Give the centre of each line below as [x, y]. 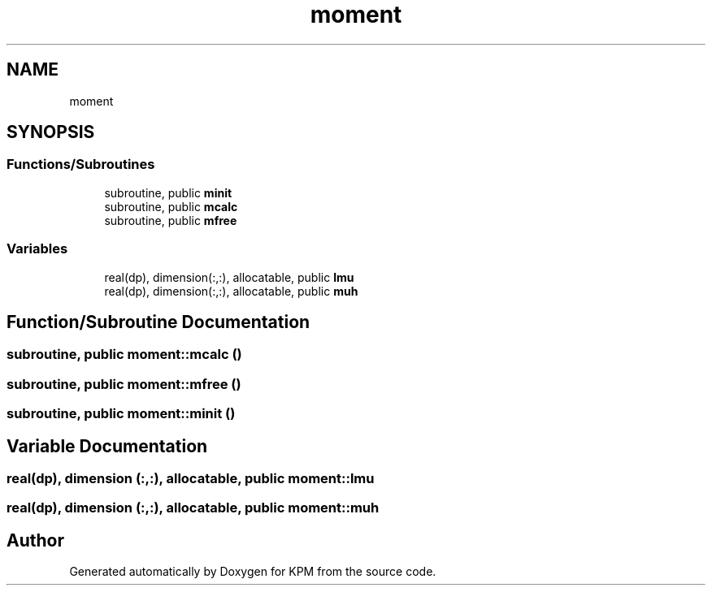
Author [35, 540]
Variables [37, 249]
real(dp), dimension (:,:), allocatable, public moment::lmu [191, 478]
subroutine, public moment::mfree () [124, 384]
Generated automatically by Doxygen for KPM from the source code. [253, 572]
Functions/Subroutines [81, 164]
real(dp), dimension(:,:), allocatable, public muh [231, 291]
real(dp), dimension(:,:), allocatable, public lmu [229, 277]
